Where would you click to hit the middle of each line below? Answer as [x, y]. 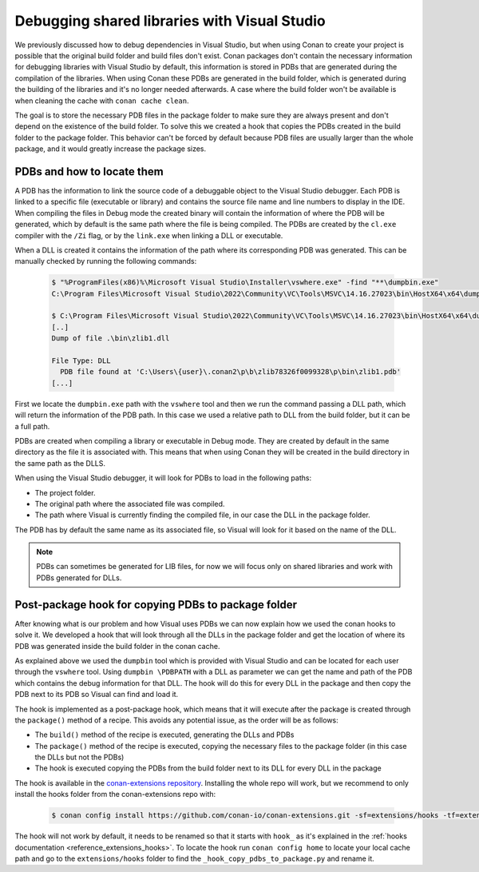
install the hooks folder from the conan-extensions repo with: [115, 794]
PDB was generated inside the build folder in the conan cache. [117, 646]
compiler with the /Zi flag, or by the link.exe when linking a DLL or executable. [149, 235]
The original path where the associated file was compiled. [130, 504]
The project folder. [65, 492]
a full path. [32, 426]
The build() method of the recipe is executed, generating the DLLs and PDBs [164, 735]
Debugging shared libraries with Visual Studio [170, 21]
